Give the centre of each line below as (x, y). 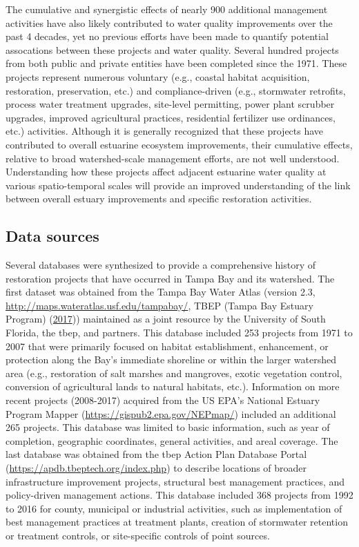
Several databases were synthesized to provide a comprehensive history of (161, 265)
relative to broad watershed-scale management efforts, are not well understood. (173, 158)
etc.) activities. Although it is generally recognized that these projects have (165, 131)
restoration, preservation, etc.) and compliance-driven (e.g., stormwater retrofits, (176, 90)
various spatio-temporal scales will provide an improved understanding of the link (178, 185)
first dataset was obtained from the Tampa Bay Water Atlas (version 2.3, (161, 292)
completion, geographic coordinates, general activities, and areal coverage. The (172, 440)
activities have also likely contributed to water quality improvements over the (169, 22)
